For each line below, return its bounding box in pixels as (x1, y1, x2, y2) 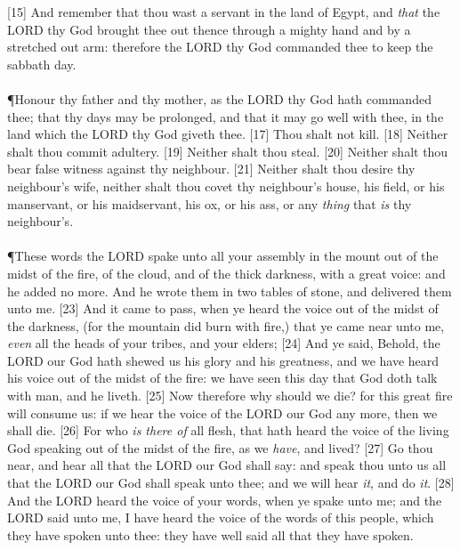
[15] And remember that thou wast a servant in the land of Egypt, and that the (7, 3, 440, 20)
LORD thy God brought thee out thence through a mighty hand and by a (7, 20, 411, 38)
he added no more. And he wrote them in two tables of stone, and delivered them (7, 281, 452, 300)
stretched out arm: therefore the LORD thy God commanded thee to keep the (7, 37, 433, 56)
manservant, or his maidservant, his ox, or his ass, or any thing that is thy (7, 194, 412, 213)
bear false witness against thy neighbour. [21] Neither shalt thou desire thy (7, 159, 416, 178)
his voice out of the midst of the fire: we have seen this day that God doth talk (7, 368, 438, 387)
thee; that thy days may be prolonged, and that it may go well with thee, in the (7, 107, 444, 125)
